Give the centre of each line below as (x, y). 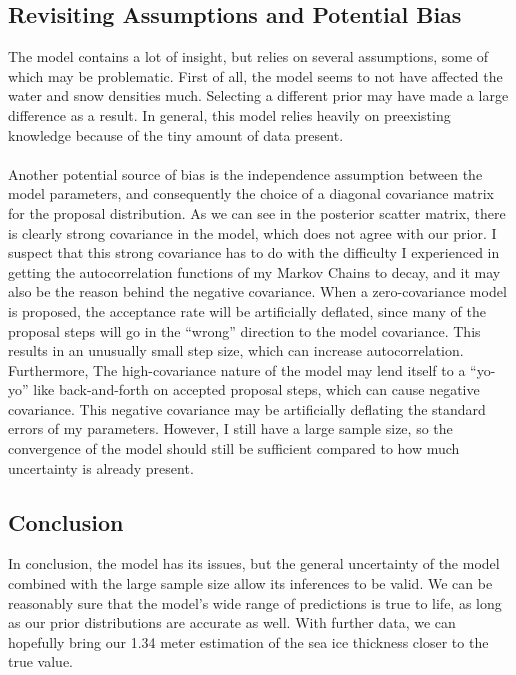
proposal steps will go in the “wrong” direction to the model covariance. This (244, 330)
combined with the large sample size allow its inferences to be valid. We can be (250, 583)
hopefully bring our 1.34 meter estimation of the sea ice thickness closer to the (248, 641)
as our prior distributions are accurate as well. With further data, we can (232, 622)
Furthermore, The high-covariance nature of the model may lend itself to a (237, 369)
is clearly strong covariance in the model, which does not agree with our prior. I (252, 232)
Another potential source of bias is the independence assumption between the (245, 173)
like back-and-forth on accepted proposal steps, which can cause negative (256, 389)
